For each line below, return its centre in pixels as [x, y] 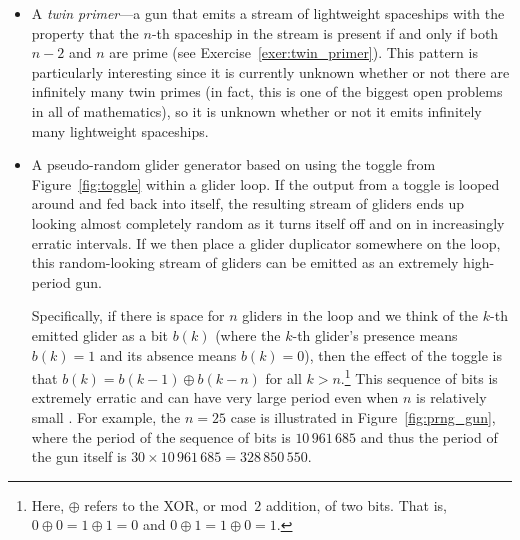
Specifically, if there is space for [128, 315]
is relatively [451, 397]
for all [283, 377]
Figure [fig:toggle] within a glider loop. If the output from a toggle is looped [265, 183]
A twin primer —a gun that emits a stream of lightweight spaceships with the [268, 13]
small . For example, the [106, 416]
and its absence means [168, 354]
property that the [85, 32]
